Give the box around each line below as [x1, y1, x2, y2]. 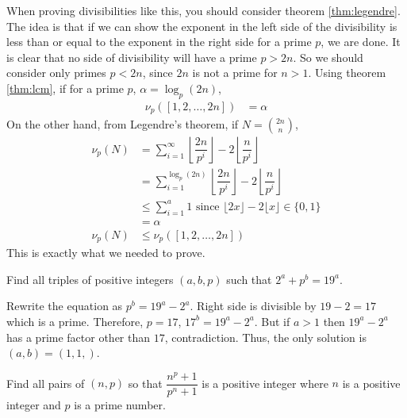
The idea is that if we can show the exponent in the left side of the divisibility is [6, 17, 397, 34]
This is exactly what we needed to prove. [6, 244, 205, 261]
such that [226, 270, 272, 287]
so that [128, 374, 163, 391]
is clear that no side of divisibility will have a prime [6, 48, 257, 65]
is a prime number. [74, 396, 166, 412]
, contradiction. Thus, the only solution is [164, 328, 367, 345]
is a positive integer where [202, 374, 328, 391]
